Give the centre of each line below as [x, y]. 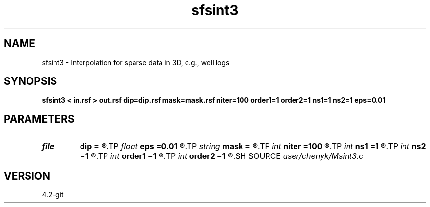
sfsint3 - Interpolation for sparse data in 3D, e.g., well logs [136, 62]
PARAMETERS [39, 119]
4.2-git [53, 195]
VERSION [27, 176]
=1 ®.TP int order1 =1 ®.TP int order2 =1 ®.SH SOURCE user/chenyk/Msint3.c [222, 156]
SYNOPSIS [31, 81]
